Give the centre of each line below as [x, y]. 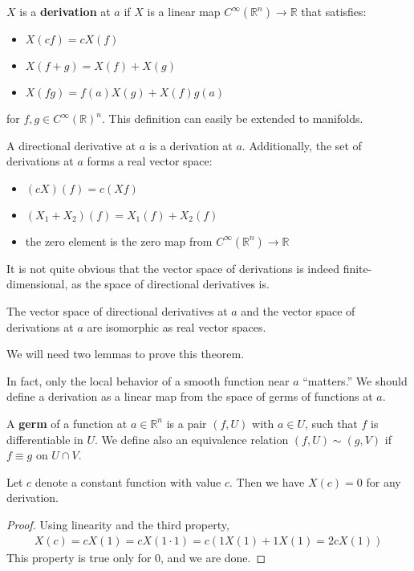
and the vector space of [298, 310]
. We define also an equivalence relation [191, 439]
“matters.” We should [355, 380]
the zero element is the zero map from [119, 241]
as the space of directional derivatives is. [170, 284]
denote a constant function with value [128, 481]
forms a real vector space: [150, 161]
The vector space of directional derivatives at [117, 310]
